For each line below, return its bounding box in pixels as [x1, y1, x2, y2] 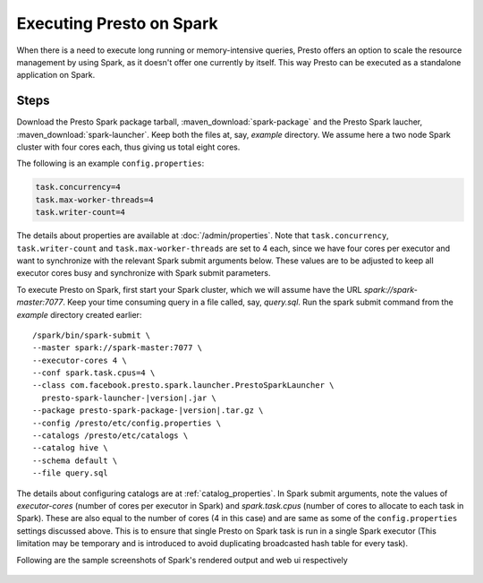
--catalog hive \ [32, 443, 108, 453]
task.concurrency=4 [35, 182, 121, 193]
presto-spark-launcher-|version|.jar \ [41, 392, 216, 403]
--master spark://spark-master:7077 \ [32, 343, 203, 353]
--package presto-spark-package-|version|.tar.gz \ [32, 406, 264, 416]
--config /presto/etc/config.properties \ [32, 417, 222, 428]
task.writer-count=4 [35, 207, 125, 218]
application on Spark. [16, 70, 96, 81]
